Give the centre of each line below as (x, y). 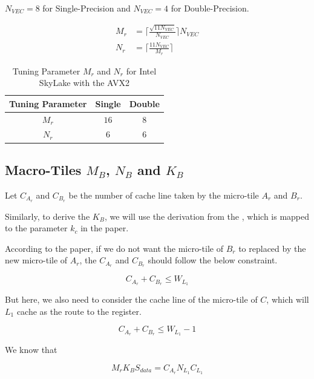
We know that (31, 350)
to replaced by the (272, 248)
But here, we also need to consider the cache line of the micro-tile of (131, 299)
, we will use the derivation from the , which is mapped (207, 216)
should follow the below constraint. (213, 260)
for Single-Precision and (87, 8)
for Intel (141, 71)
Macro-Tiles (43, 169)
